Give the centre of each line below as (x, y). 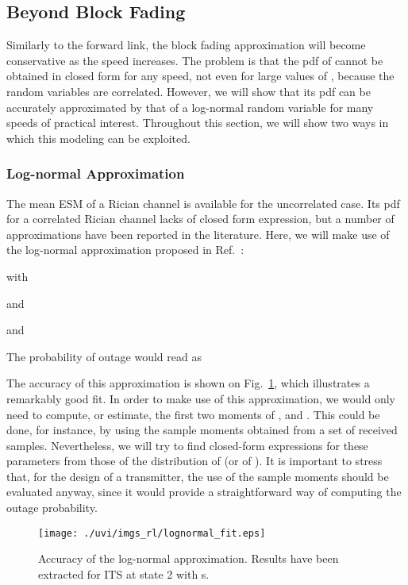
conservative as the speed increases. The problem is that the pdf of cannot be (195, 60)
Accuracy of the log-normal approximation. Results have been (189, 558)
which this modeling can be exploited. (98, 138)
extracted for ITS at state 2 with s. (124, 573)
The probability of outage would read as (104, 356)
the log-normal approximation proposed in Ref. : (125, 250)
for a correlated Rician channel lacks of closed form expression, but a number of (200, 219)
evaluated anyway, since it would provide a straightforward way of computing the (204, 492)
